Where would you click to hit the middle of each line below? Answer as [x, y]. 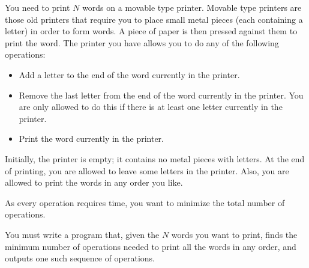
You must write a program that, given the [82, 234]
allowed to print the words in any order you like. [94, 182]
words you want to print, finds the [234, 234]
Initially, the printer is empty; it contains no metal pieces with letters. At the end [155, 158]
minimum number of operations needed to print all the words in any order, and [151, 246]
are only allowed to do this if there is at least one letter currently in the [151, 107]
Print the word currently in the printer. [91, 139]
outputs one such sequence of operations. [80, 258]
